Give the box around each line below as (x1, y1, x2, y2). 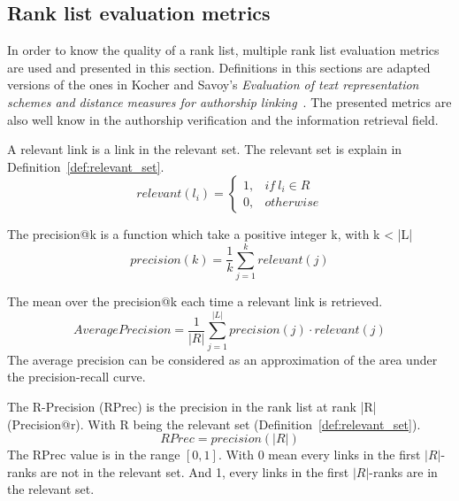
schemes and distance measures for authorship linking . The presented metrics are (7, 92, 452, 111)
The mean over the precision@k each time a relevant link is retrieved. (7, 292, 383, 311)
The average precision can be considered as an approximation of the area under (7, 350, 438, 368)
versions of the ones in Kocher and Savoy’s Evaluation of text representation (7, 75, 419, 94)
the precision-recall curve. (7, 367, 146, 386)
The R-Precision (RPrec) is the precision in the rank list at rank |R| (7, 397, 377, 415)
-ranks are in (369, 462, 438, 481)
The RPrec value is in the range (7, 445, 180, 464)
